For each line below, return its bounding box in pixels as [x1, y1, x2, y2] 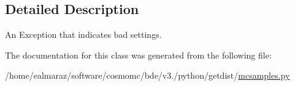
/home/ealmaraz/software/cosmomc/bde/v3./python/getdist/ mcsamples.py [5, 69, 290, 82]
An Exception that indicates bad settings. [5, 28, 162, 41]
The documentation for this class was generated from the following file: [5, 48, 272, 61]
